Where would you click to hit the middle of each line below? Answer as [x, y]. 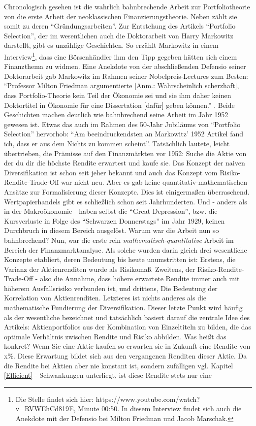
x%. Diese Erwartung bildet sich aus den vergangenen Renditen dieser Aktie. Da [126, 356]
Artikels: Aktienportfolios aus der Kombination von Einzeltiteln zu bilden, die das [128, 327]
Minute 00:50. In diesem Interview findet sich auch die [160, 409]
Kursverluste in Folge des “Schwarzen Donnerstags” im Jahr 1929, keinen [114, 220]
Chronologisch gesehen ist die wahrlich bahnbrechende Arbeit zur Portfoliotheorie [127, 6]
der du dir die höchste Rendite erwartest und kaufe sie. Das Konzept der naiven [125, 163]
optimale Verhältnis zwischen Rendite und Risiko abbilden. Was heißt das [115, 336]
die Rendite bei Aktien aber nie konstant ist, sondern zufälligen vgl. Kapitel [119, 365]
